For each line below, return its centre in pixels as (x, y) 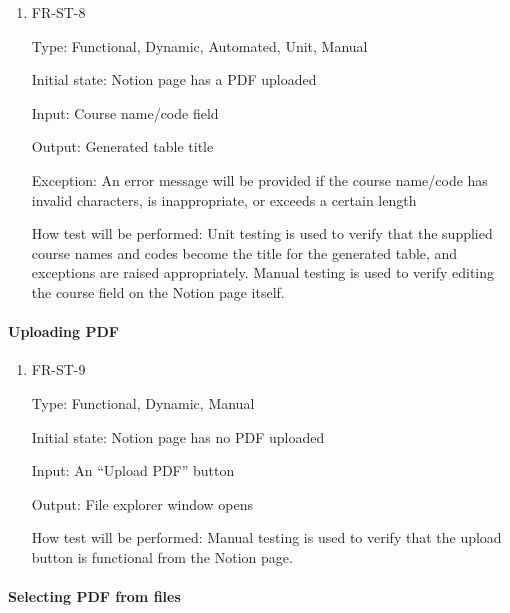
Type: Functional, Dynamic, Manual (143, 402)
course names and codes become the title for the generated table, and (244, 252)
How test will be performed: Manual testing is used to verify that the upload (266, 537)
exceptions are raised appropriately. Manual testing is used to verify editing (263, 272)
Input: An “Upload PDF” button (133, 470)
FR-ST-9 (58, 369)
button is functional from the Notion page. (162, 556)
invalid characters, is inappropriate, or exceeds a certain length (224, 199)
